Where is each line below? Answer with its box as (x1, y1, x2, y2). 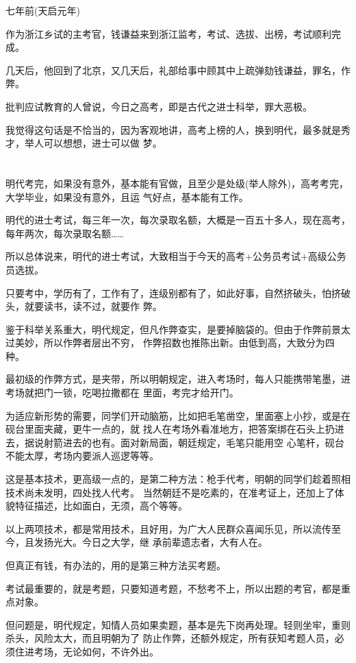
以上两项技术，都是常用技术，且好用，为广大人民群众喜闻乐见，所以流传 (5, 521, 331, 535)
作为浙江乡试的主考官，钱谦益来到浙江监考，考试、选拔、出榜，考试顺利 (5, 26, 331, 40)
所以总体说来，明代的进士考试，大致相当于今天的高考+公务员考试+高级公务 (5, 249, 346, 263)
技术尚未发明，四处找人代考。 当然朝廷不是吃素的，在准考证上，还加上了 (5, 485, 335, 499)
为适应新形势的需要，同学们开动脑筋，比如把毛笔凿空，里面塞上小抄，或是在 (5, 408, 351, 422)
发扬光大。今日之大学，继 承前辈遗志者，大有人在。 (34, 535, 268, 549)
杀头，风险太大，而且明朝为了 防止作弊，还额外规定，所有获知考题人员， (5, 631, 335, 645)
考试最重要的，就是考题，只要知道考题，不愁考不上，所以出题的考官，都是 (5, 581, 341, 595)
